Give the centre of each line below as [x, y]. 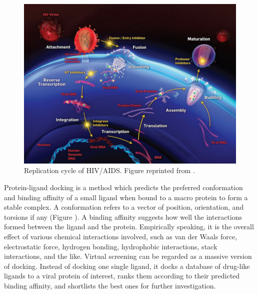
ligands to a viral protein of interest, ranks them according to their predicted [122, 276]
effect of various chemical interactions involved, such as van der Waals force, [120, 236]
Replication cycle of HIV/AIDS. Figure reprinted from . [109, 170]
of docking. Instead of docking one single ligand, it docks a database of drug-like [127, 266]
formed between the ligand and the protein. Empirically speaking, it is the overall [129, 227]
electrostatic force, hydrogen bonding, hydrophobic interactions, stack [111, 246]
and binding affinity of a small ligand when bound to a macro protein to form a [126, 197]
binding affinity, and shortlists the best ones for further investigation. [110, 285]
